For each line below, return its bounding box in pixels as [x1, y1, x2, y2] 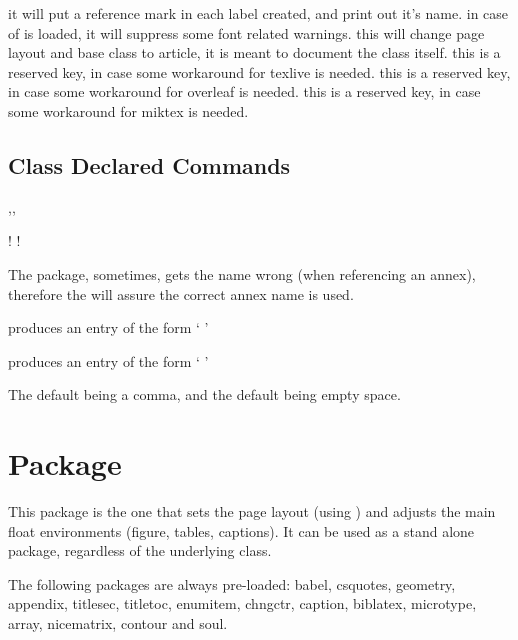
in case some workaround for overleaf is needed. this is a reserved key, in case [8, 81, 481, 102]
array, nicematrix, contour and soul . [8, 613, 228, 634]
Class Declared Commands [8, 149, 291, 180]
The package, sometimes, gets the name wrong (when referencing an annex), [8, 263, 476, 284]
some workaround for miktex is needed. [8, 100, 249, 121]
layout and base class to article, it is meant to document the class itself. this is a [8, 42, 501, 63]
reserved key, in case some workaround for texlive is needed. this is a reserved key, [8, 61, 511, 82]
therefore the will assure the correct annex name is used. [8, 283, 354, 304]
